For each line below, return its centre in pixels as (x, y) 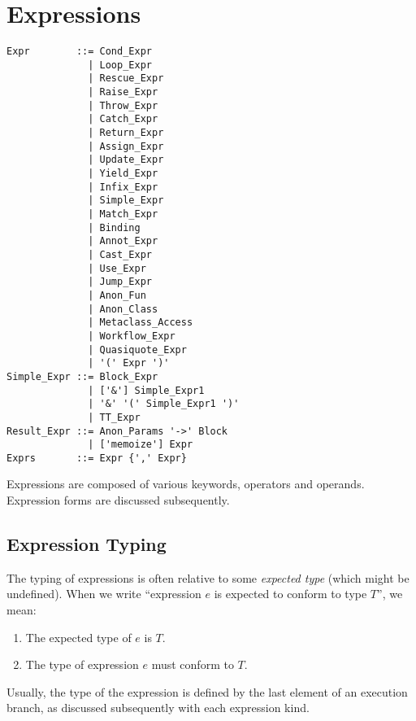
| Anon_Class (123, 309)
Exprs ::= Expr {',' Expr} (97, 458)
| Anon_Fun (117, 295)
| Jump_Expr (120, 282)
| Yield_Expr (123, 174)
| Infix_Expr (123, 187)
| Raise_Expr (123, 92)
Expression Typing (87, 544)
